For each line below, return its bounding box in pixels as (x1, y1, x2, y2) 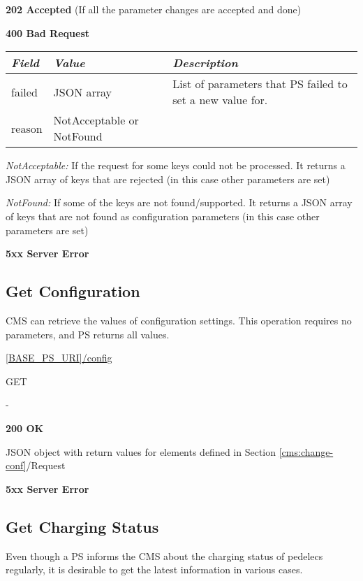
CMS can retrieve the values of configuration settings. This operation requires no (6, 313, 352, 327)
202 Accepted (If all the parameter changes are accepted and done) (6, 2, 302, 16)
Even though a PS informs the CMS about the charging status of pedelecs (6, 548, 323, 563)
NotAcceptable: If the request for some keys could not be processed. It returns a (6, 158, 346, 173)
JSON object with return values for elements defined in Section (6, 444, 276, 459)
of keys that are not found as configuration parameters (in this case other (6, 208, 320, 223)
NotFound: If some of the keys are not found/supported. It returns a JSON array (6, 195, 353, 210)
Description (172, 55, 238, 71)
